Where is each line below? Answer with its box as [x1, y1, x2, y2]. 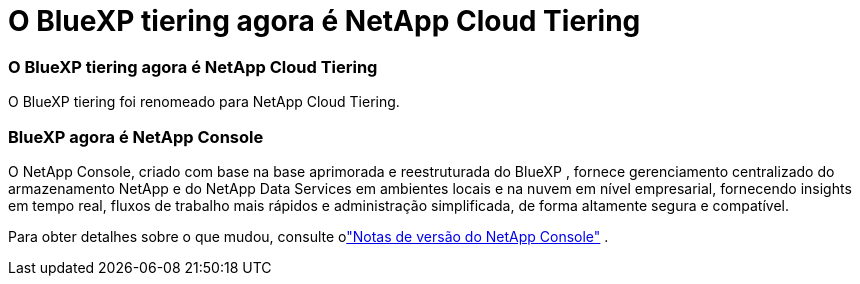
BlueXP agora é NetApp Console [8, 126, 264, 147]
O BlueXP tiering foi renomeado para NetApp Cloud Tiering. [8, 93, 400, 111]
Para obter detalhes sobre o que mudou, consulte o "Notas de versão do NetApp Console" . [8, 227, 609, 245]
